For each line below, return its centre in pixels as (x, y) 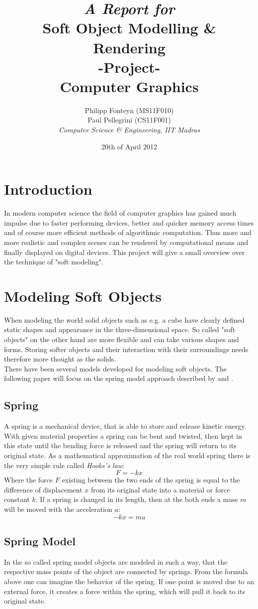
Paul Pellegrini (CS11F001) (129, 120)
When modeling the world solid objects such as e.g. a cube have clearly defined (124, 319)
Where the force (29, 480)
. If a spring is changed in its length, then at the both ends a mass (137, 499)
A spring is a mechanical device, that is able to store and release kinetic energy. (125, 426)
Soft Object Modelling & (129, 28)
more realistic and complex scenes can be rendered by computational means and (126, 242)
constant (17, 499)
